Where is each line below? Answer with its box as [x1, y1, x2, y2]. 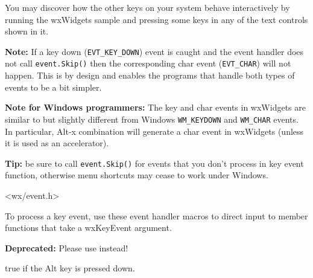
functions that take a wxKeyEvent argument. [5, 221, 172, 234]
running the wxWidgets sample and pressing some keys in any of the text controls [5, 13, 308, 25]
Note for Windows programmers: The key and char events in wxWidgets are [5, 101, 306, 114]
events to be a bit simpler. [5, 80, 102, 93]
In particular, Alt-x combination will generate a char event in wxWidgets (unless [5, 124, 304, 137]
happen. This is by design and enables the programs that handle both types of [5, 69, 295, 82]
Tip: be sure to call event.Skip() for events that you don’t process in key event [5, 157, 304, 169]
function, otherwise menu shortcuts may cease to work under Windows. [5, 169, 268, 181]
